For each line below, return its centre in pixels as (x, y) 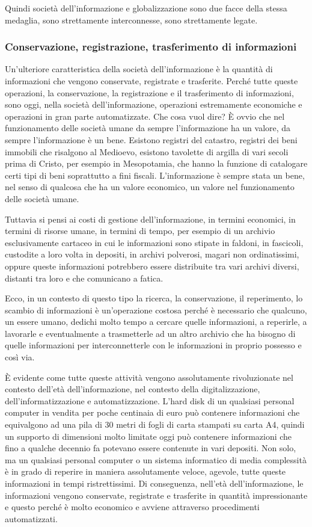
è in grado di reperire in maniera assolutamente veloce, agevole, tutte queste (145, 471)
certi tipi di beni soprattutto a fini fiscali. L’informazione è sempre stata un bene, (155, 175)
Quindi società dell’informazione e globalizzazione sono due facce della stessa (146, 8)
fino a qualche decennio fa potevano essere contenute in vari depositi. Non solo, (151, 448)
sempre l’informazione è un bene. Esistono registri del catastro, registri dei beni (151, 139)
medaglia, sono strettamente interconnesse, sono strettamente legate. (131, 20)
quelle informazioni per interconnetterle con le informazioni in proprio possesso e (153, 345)
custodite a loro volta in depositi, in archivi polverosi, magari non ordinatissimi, (152, 254)
